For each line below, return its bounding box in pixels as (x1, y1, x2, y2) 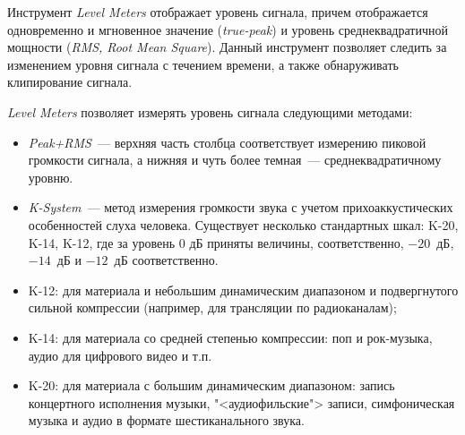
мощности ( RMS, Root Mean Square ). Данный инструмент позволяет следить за (7, 38, 447, 56)
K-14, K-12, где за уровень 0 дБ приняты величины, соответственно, (28, 233, 404, 252)
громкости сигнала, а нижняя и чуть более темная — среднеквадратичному (28, 150, 442, 169)
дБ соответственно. (114, 251, 219, 269)
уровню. (28, 167, 73, 186)
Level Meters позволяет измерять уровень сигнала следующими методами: (7, 102, 413, 121)
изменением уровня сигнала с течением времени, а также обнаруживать (7, 55, 399, 73)
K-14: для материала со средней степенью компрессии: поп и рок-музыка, (28, 328, 433, 346)
